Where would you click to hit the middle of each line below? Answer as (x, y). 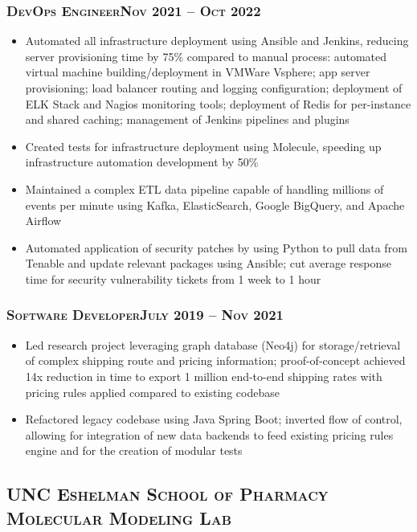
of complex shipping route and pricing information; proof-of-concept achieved (215, 360)
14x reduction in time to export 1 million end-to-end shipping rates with (204, 376)
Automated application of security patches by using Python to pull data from (216, 247)
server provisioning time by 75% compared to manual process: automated (206, 56)
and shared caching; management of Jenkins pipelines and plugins (187, 119)
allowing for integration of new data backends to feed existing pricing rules (209, 434)
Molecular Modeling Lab (119, 517)
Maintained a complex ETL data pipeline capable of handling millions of (204, 188)
